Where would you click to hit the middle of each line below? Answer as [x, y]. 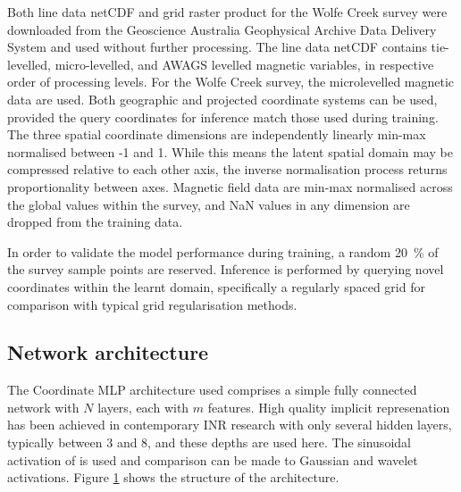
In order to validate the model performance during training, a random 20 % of [223, 251]
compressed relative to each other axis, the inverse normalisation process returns [227, 169]
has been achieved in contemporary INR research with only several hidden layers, [230, 425]
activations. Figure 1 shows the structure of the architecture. [173, 477]
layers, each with [143, 407]
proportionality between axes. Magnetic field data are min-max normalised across [230, 186]
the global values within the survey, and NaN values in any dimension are [209, 204]
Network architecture [108, 352]
